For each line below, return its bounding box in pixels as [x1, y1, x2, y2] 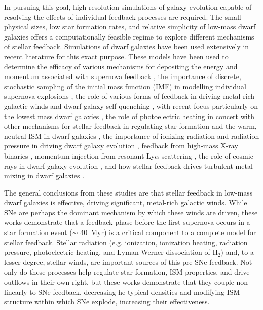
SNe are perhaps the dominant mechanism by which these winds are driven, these [4, 207, 258, 217]
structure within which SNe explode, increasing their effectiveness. [4, 296, 210, 307]
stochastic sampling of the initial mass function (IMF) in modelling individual [4, 81, 246, 91]
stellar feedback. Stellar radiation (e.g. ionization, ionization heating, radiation [4, 237, 248, 247]
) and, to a [220, 247, 254, 257]
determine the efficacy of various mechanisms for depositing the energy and [4, 61, 238, 71]
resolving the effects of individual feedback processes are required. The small [4, 11, 241, 22]
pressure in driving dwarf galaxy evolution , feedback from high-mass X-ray [4, 140, 238, 151]
